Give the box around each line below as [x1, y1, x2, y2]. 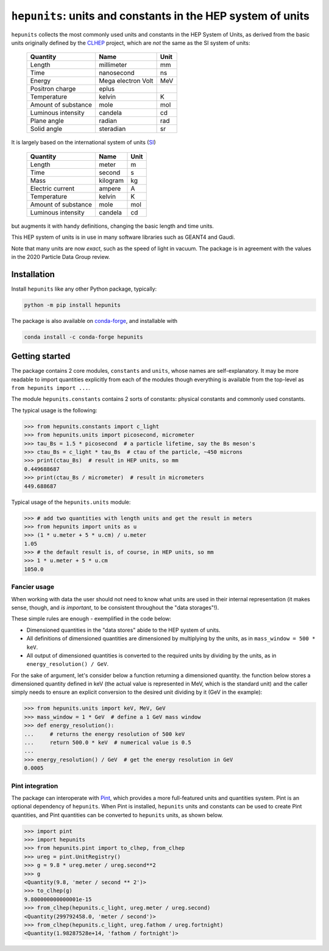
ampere [98, 184, 121, 193]
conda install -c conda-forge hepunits [24, 333, 143, 341]
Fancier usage [11, 582, 55, 591]
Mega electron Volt [98, 77, 154, 85]
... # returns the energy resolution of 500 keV [24, 730, 185, 737]
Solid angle [30, 125, 63, 133]
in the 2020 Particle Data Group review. [11, 253, 110, 260]
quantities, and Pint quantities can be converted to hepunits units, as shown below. [11, 811, 224, 819]
